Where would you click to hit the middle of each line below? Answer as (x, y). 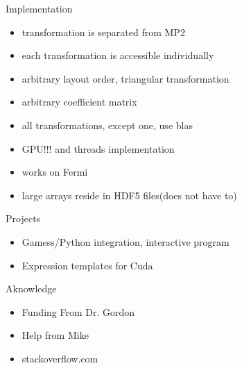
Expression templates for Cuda (87, 265)
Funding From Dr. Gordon (78, 311)
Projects (23, 218)
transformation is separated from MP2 (103, 32)
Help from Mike (55, 335)
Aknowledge (31, 288)
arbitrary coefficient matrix (79, 102)
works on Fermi (55, 172)
